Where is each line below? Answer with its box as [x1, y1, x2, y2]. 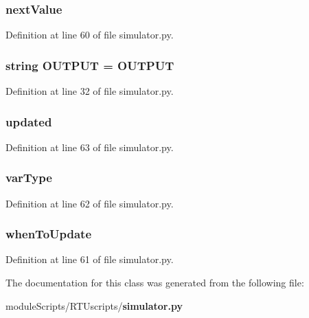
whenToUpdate [5, 225, 92, 242]
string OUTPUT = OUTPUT [5, 56, 174, 73]
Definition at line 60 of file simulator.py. [5, 27, 174, 42]
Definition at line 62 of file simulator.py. [5, 196, 174, 210]
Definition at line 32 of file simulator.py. [5, 84, 174, 98]
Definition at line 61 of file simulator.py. [5, 252, 174, 266]
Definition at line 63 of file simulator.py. [5, 139, 174, 154]
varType [5, 169, 52, 186]
